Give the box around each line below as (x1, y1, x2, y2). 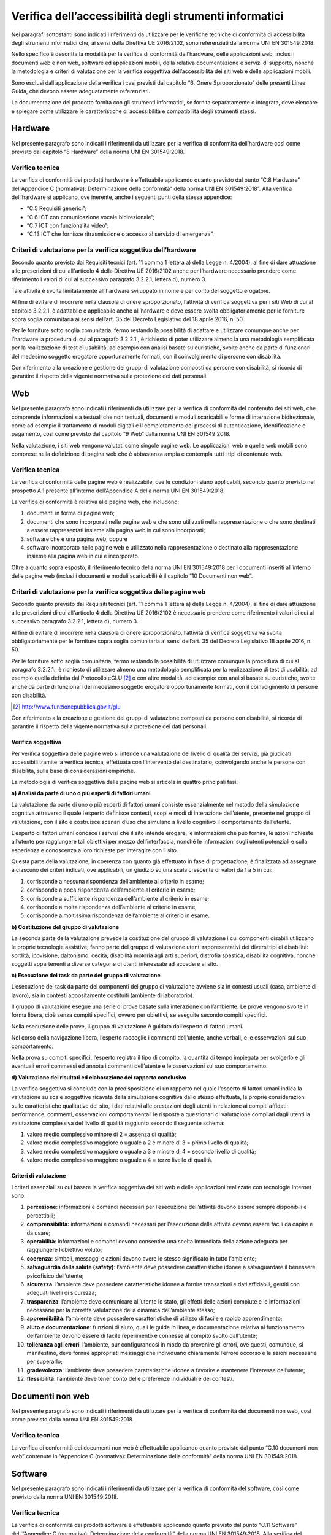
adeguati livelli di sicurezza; (26, 1289, 97, 1297)
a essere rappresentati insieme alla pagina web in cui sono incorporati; (26, 527, 205, 534)
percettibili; (26, 1211, 55, 1219)
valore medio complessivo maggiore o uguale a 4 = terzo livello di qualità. (26, 1156, 213, 1164)
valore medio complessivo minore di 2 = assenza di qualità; (26, 1130, 177, 1138)
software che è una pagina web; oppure (26, 535, 128, 543)
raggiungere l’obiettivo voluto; (26, 1246, 102, 1254)
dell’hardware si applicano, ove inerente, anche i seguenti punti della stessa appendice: (11, 193, 232, 201)
